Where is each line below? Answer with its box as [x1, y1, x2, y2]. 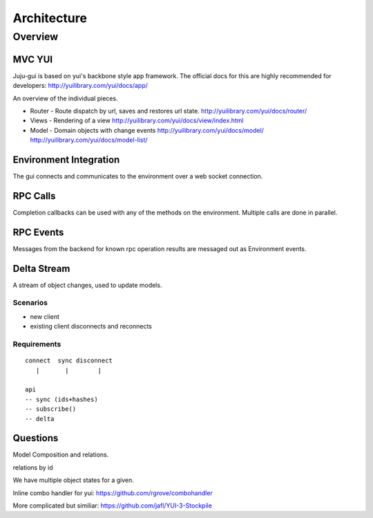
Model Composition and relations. [12, 450, 109, 459]
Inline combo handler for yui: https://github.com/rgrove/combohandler [12, 488, 213, 497]
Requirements [12, 339, 61, 349]
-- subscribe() [25, 405, 77, 413]
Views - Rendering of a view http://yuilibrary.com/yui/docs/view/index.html [30, 116, 245, 124]
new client [30, 312, 60, 321]
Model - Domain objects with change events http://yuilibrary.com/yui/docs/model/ [30, 126, 264, 134]
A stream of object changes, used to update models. [12, 281, 162, 289]
